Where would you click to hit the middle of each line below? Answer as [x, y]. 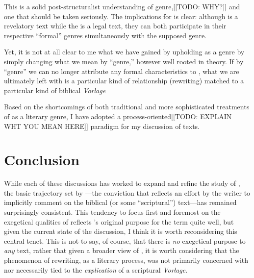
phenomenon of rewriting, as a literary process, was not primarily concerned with [126, 260]
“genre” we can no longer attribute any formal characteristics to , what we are [122, 71]
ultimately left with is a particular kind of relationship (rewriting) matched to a [124, 81]
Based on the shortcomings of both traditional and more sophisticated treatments [127, 107]
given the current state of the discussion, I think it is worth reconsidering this [121, 231]
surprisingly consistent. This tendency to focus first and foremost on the [112, 212]
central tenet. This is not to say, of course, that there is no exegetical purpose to [125, 240]
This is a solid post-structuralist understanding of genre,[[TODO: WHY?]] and [122, 6]
